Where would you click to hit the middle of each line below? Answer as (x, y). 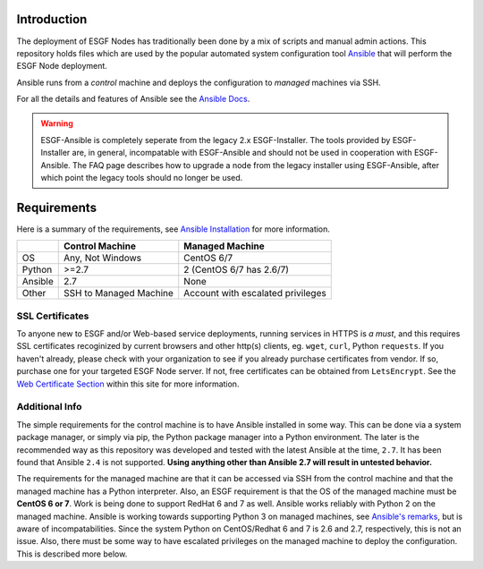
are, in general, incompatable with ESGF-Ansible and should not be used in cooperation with (242, 153)
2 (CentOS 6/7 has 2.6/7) (237, 270)
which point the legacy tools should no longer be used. (142, 178)
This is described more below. (72, 554)
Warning (57, 123)
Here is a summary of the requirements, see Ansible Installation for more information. (174, 229)
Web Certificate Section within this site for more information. (128, 384)
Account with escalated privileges (255, 293)
